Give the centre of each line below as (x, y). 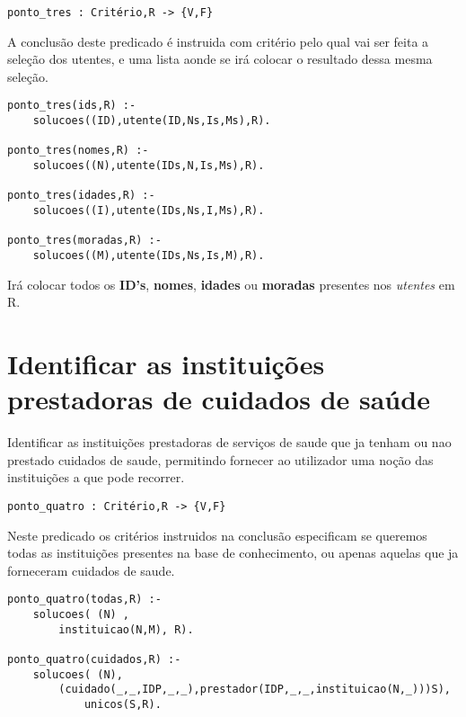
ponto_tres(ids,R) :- (72, 106)
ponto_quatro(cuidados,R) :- (94, 659)
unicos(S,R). (123, 704)
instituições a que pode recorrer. (96, 477)
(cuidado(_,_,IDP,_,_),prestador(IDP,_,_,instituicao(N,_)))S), (255, 690)
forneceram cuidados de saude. (91, 570)
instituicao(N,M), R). (126, 629)
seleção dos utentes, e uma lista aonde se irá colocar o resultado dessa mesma (220, 59)
